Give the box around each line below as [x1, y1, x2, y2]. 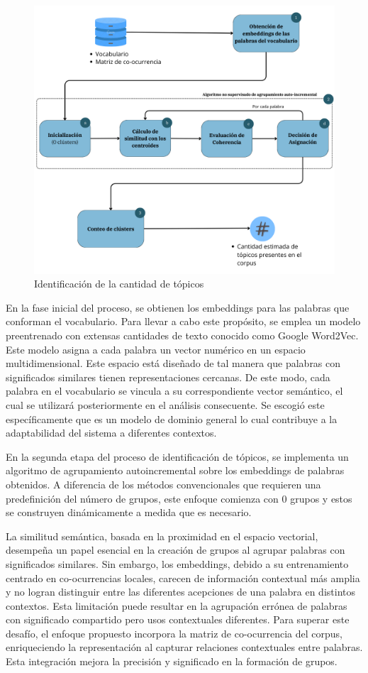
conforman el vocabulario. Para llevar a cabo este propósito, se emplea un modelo [6, 314, 361, 329]
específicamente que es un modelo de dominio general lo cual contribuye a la [6, 411, 338, 426]
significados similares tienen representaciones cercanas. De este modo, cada [6, 369, 330, 384]
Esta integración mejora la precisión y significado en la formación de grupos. [6, 654, 338, 669]
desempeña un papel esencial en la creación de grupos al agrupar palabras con [6, 542, 345, 557]
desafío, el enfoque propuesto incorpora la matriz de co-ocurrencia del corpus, [6, 625, 342, 640]
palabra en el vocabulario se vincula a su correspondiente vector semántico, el [6, 383, 343, 398]
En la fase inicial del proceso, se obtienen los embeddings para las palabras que [6, 300, 350, 314]
